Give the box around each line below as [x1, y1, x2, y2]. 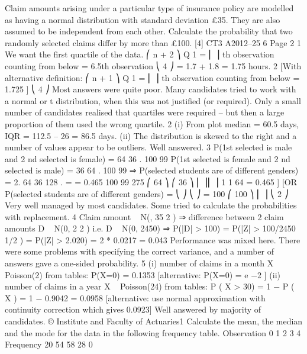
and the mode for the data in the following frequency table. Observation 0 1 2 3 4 [5, 326, 301, 339]
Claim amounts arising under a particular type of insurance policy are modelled [5, 2, 294, 14]
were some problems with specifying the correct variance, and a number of [5, 245, 274, 258]
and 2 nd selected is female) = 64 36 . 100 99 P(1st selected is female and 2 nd [5, 152, 290, 165]
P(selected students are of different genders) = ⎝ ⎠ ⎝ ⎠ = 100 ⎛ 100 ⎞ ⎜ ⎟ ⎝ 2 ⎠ [5, 187, 289, 199]
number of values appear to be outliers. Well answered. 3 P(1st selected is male [5, 141, 292, 153]
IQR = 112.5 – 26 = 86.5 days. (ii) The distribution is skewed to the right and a [5, 129, 297, 141]
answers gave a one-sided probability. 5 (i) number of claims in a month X [5, 257, 274, 269]
